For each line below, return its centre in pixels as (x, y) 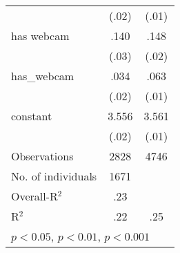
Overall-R (34, 196)
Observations (42, 156)
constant (32, 116)
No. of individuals (54, 176)
